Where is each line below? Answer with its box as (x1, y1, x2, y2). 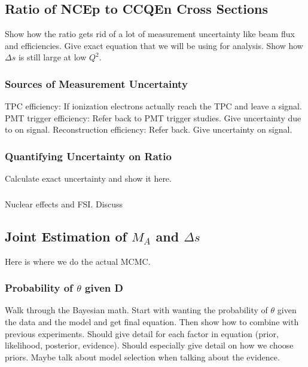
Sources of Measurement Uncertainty (5, 76, 188, 91)
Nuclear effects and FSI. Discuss (5, 197, 123, 210)
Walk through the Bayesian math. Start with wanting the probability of (5, 304, 268, 316)
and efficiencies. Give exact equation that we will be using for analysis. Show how (5, 39, 303, 51)
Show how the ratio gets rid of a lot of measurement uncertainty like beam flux (5, 27, 295, 40)
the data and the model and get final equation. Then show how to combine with (5, 315, 299, 328)
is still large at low (18, 51, 87, 63)
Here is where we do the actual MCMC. (5, 255, 151, 267)
